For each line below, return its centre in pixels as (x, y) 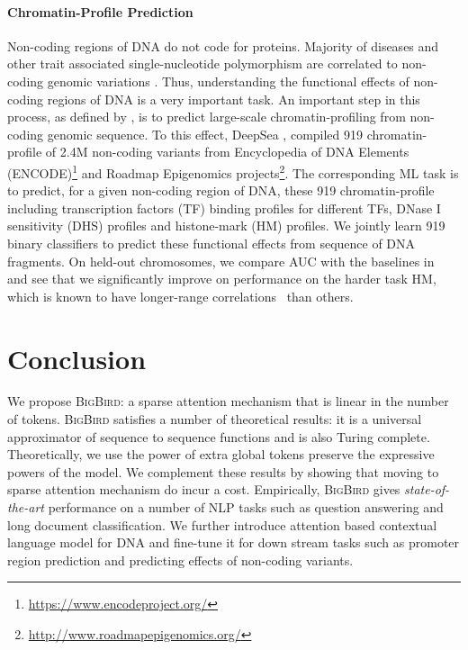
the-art (26, 507)
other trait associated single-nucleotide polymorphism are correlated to (202, 63)
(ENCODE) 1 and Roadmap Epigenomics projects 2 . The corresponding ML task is (233, 171)
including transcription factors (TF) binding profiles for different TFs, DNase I (224, 208)
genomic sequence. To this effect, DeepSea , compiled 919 (205, 134)
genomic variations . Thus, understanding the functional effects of (228, 81)
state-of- (427, 489)
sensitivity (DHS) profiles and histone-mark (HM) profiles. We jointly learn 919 (226, 226)
